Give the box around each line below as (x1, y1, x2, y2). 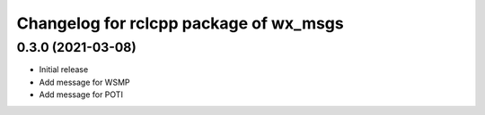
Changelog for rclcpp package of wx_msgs (16, 13, 345, 33)
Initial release (39, 64, 89, 75)
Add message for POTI (39, 89, 123, 100)
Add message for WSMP (39, 77, 130, 87)
